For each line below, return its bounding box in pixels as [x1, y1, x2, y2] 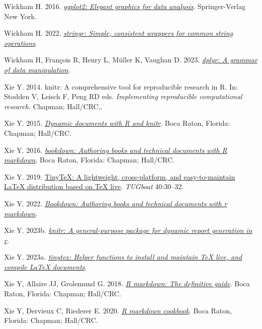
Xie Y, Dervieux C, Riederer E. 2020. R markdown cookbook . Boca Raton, [4, 305, 232, 315]
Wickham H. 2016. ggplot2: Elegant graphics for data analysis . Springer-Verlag [4, 1, 245, 11]
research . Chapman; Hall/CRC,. [4, 101, 103, 111]
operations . [4, 37, 37, 48]
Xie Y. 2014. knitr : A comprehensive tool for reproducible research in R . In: [4, 81, 238, 92]
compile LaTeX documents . [4, 261, 87, 272]
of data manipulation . [4, 64, 70, 74]
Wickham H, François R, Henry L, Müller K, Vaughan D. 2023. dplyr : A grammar [4, 54, 257, 65]
